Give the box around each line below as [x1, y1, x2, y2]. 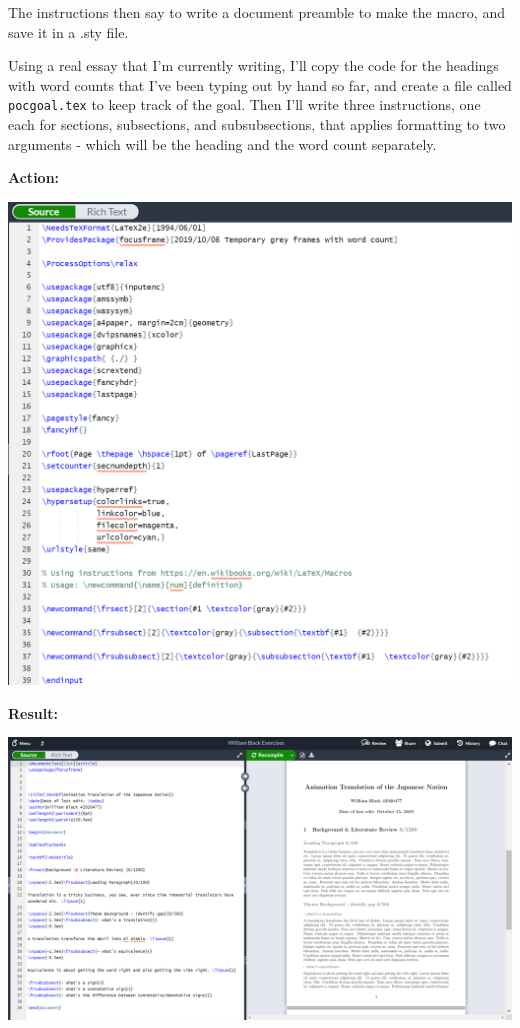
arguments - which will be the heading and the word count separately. [8, 133, 437, 154]
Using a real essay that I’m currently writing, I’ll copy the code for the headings [8, 55, 499, 76]
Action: [8, 167, 60, 188]
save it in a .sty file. [8, 21, 129, 42]
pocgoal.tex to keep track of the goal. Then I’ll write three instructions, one [8, 94, 481, 115]
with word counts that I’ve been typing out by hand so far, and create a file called [8, 74, 512, 95]
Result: [8, 702, 58, 723]
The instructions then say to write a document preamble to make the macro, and [8, 2, 505, 22]
